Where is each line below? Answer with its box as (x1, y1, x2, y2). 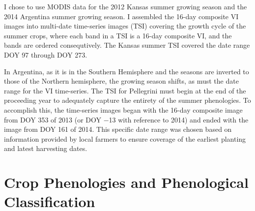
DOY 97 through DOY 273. (4, 49, 87, 60)
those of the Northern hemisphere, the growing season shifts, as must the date (4, 76, 239, 86)
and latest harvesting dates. (4, 143, 87, 153)
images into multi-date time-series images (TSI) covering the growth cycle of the (4, 21, 246, 31)
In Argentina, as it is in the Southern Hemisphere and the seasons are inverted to (4, 66, 249, 76)
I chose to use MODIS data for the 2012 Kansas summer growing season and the (4, 1, 247, 11)
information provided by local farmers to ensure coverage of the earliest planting (4, 133, 246, 144)
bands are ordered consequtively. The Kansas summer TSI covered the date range (4, 40, 250, 50)
